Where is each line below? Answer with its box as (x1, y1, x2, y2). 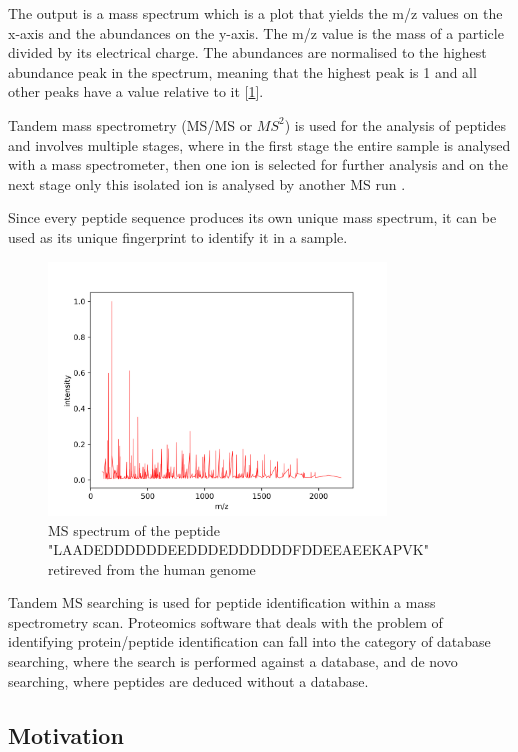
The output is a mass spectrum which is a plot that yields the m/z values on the (8, 3, 503, 23)
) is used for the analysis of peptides (284, 114, 507, 135)
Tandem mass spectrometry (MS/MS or (8, 114, 253, 135)
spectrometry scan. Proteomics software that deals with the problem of (8, 611, 443, 632)
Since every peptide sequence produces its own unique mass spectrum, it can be (8, 207, 497, 228)
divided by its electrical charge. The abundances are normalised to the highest (8, 42, 487, 63)
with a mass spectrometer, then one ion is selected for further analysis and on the (8, 154, 509, 175)
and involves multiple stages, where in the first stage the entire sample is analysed (8, 134, 511, 155)
